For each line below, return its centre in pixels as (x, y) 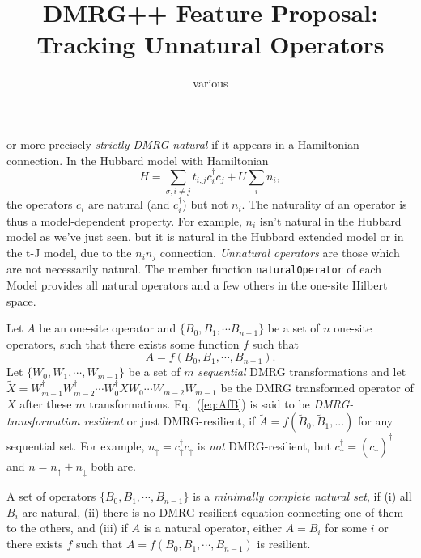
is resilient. (284, 544)
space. (21, 300)
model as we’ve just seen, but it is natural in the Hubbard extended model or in (205, 237)
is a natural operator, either (213, 528)
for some (346, 528)
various (210, 83)
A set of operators (51, 496)
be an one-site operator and (108, 328)
